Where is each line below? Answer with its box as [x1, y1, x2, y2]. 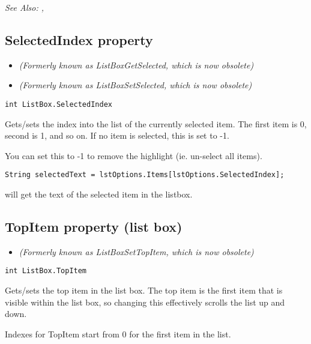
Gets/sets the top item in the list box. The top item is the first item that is [5, 284, 283, 297]
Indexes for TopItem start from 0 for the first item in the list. [5, 327, 231, 340]
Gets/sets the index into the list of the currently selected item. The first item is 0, [5, 117, 307, 130]
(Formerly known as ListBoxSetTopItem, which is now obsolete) [19, 245, 254, 258]
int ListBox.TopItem [5, 267, 87, 276]
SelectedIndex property [5, 30, 153, 49]
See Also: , [5, 1, 44, 13]
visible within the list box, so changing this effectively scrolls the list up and [5, 295, 285, 308]
